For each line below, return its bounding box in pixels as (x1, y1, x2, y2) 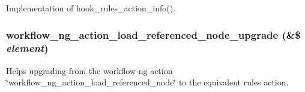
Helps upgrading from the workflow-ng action (6, 64, 173, 76)
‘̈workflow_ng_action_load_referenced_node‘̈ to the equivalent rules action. (6, 76, 289, 88)
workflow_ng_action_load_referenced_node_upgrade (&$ (6, 27, 301, 42)
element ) (6, 41, 49, 56)
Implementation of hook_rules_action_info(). (6, 2, 176, 14)
